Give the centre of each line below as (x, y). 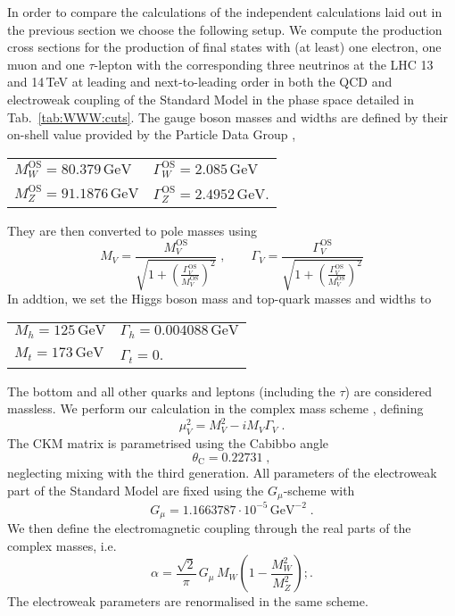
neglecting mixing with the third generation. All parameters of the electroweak (222, 473)
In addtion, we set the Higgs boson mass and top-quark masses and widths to (219, 299)
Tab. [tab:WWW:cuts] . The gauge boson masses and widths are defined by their (228, 117)
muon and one (46, 64)
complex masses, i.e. (62, 545)
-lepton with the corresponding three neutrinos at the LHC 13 (264, 64)
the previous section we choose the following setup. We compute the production (225, 29)
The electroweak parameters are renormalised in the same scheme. (188, 601)
